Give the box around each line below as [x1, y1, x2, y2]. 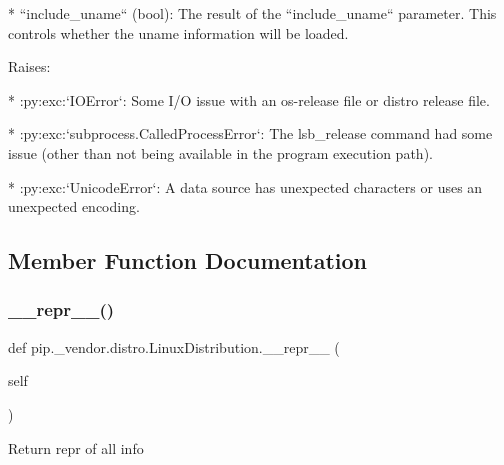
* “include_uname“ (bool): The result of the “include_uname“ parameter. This [8, 3, 497, 23]
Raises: [8, 56, 51, 77]
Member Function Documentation [8, 245, 368, 276]
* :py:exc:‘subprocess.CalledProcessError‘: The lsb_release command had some [8, 123, 493, 144]
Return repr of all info [8, 437, 144, 458]
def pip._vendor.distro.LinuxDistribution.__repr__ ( [8, 336, 340, 357]
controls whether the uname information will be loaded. [8, 22, 349, 43]
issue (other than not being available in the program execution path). [8, 142, 433, 163]
